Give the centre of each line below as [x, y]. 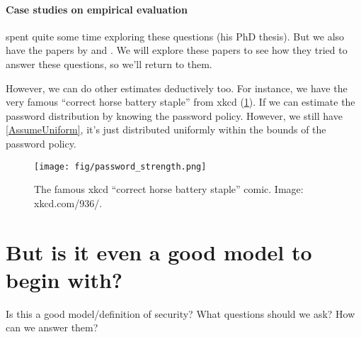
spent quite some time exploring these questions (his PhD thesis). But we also [175, 36]
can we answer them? [52, 327]
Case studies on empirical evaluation [97, 9]
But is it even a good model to [159, 252]
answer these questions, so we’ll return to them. [109, 63]
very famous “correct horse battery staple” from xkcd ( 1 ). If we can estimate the [180, 102]
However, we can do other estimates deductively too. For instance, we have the [177, 88]
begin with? [64, 279]
